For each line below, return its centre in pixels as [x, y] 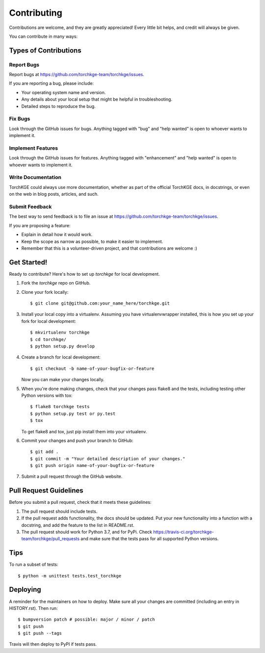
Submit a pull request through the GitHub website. [72, 476]
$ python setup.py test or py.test [73, 414]
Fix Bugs [20, 119]
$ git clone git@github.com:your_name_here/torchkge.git [100, 303]
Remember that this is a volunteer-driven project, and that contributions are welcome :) [109, 248]
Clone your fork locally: [45, 292]
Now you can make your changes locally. [63, 380]
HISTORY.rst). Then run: [33, 608]
